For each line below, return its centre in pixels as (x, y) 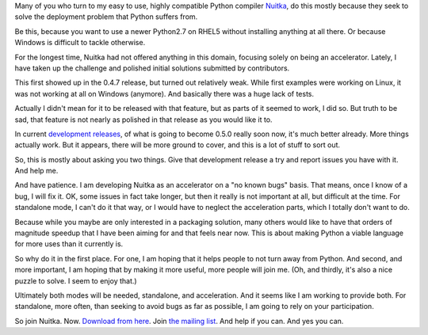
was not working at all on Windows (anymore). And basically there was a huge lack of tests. (164, 93)
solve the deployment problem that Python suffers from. (106, 17)
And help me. (36, 171)
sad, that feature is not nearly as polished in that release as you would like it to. (143, 120)
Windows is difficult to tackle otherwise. (80, 43)
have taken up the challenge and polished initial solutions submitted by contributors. (152, 68)
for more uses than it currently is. (69, 244)
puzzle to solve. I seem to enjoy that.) (76, 280)
